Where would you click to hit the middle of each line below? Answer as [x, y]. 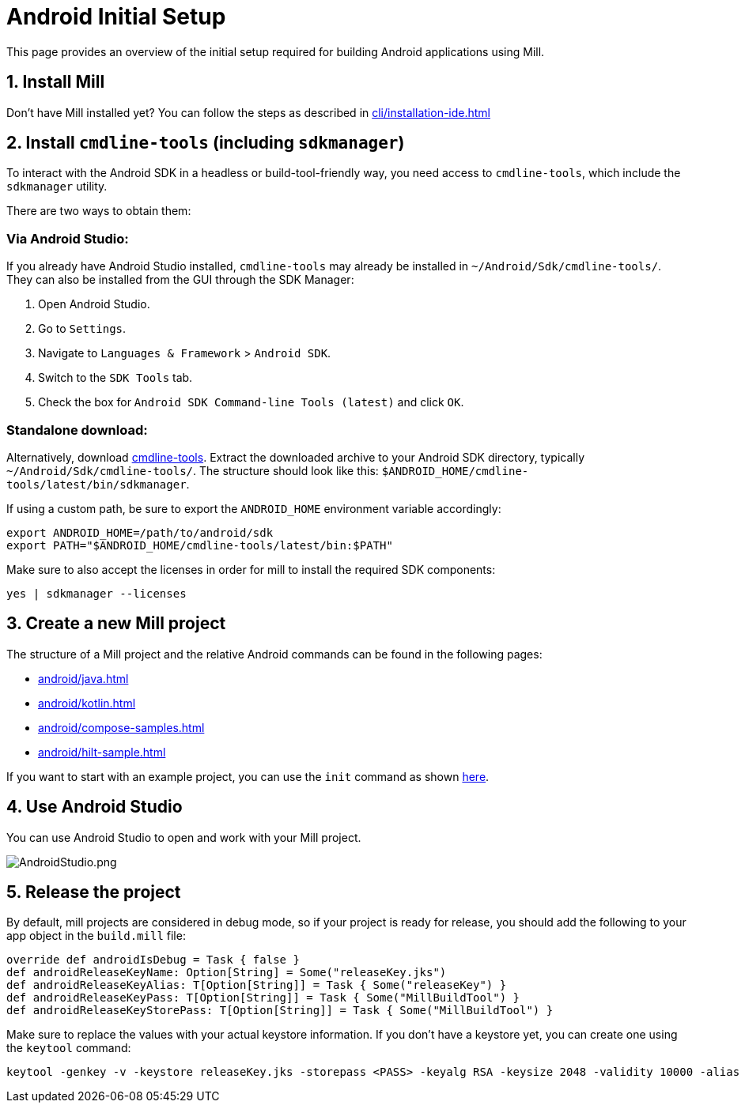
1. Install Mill [56, 82]
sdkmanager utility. [57, 187]
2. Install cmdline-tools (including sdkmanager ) [206, 143]
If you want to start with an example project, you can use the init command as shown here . [248, 776]
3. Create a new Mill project [116, 624]
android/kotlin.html [87, 703]
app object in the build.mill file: [96, 936]
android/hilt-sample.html [102, 752]
